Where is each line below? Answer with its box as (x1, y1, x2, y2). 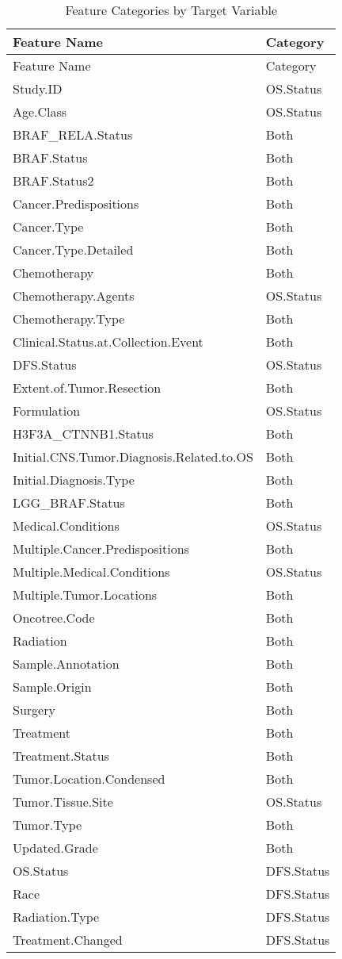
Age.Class (13, 102, 67, 121)
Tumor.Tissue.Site (13, 792, 113, 811)
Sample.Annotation (13, 654, 120, 673)
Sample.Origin (13, 677, 92, 696)
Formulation (13, 401, 81, 420)
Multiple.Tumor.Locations (13, 585, 158, 604)
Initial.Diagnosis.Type (13, 470, 135, 489)
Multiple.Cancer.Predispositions (13, 539, 189, 558)
